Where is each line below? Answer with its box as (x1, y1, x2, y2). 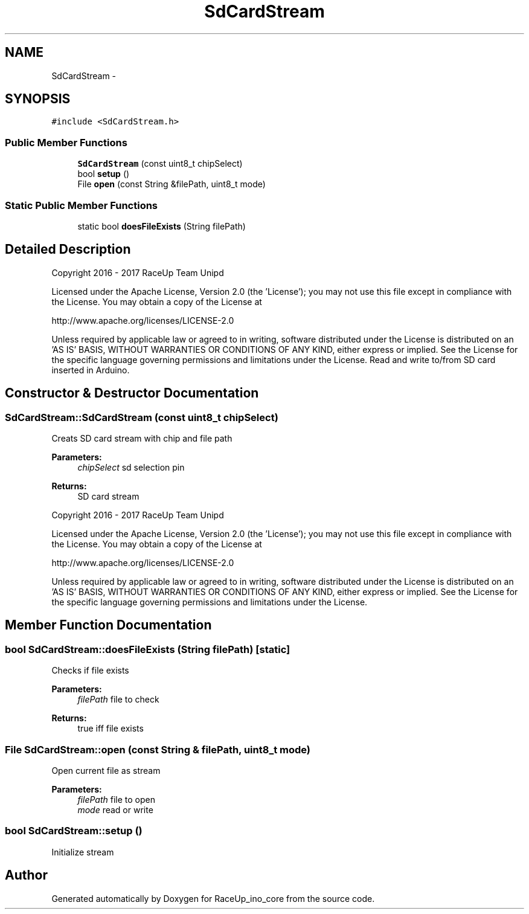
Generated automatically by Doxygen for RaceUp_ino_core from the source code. (51, 893, 375, 904)
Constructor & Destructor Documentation (5, 385, 259, 401)
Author (5, 867, 48, 883)
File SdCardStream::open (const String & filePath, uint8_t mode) (5, 743, 311, 756)
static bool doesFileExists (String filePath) (77, 220, 246, 231)
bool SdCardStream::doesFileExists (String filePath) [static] (5, 643, 290, 655)
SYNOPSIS (5, 91, 71, 107)
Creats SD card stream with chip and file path (51, 433, 232, 443)
